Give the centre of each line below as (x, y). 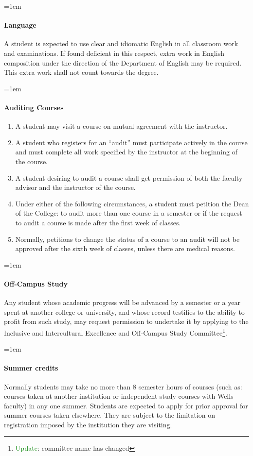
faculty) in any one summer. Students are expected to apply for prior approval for (126, 405)
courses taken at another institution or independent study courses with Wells (119, 396)
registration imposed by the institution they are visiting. (88, 424)
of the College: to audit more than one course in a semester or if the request (129, 213)
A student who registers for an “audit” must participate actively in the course (131, 142)
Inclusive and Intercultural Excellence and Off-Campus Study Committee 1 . (116, 332)
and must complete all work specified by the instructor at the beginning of (126, 152)
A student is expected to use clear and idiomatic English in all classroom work (121, 43)
